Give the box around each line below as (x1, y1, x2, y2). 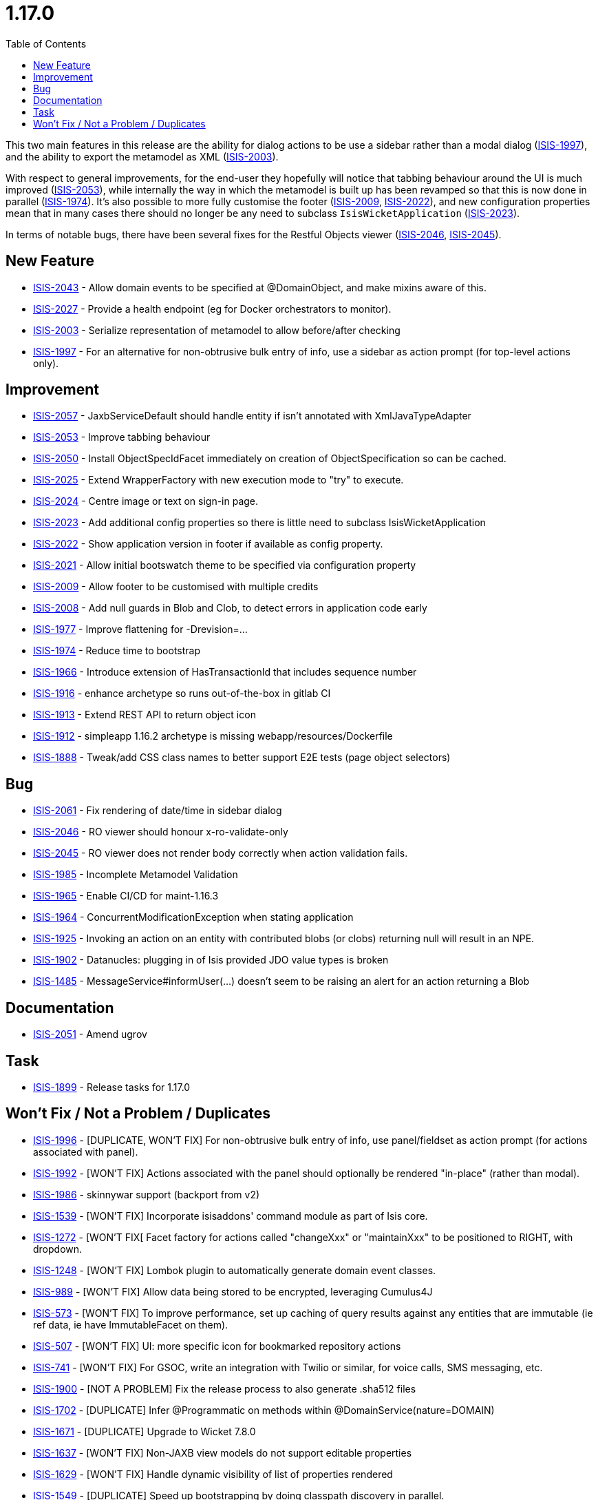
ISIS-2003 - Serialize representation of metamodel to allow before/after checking (33, 324, 401, 336)
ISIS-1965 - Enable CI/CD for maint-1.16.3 (33, 890, 219, 902)
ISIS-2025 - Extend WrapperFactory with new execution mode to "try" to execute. (33, 474, 404, 486)
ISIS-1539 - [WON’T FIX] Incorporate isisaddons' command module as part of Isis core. (33, 1209, 428, 1222)
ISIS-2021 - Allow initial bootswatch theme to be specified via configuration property (33, 559, 416, 572)
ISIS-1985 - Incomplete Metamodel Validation (33, 868, 238, 881)
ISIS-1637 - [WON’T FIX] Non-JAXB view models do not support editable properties (33, 1446, 412, 1459)
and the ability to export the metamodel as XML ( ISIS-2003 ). (6, 150, 279, 163)
